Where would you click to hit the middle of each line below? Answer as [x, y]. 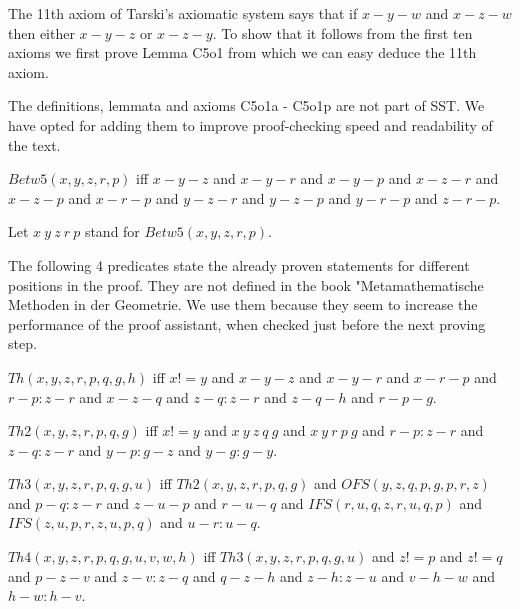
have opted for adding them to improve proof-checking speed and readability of [250, 124]
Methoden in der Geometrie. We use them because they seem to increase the [243, 304]
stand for [112, 231]
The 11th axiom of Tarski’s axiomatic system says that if [183, 13]
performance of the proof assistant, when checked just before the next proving [247, 323]
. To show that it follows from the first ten [342, 32]
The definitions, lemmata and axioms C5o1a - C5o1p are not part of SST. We [246, 105]
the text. [34, 144]
